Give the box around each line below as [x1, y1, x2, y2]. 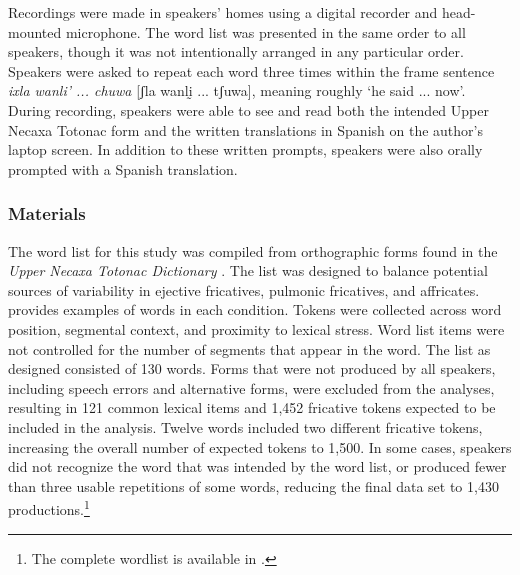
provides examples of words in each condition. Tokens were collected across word [8, 299, 502, 320]
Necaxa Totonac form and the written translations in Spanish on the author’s [8, 119, 483, 140]
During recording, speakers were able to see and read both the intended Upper [8, 99, 489, 120]
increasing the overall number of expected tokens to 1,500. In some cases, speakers [8, 436, 512, 457]
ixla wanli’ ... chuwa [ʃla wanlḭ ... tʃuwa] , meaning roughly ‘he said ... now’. [8, 80, 466, 101]
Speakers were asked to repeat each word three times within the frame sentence [8, 60, 495, 81]
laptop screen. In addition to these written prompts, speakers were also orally [8, 139, 483, 160]
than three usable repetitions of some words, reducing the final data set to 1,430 [8, 475, 499, 496]
